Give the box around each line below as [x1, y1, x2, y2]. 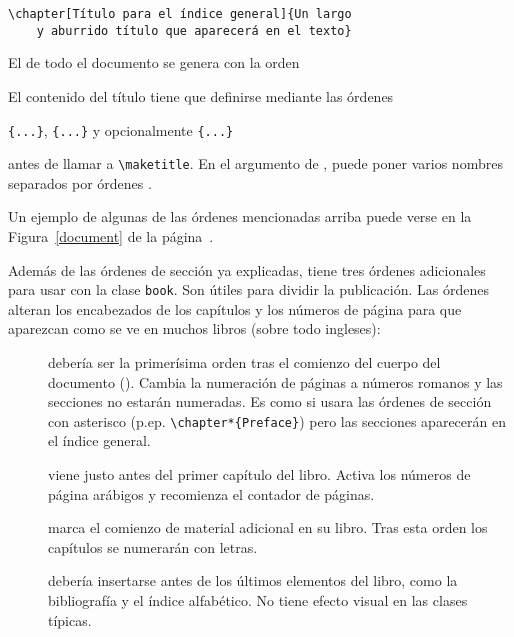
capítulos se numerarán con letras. [48, 536, 258, 557]
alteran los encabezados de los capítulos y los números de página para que [8, 298, 462, 319]
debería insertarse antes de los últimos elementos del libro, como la [48, 570, 458, 591]
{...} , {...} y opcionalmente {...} [8, 119, 234, 140]
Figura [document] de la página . [8, 226, 214, 246]
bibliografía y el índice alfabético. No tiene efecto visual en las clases [48, 590, 468, 611]
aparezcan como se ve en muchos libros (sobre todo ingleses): [8, 318, 381, 339]
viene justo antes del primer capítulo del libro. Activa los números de [48, 464, 471, 485]
